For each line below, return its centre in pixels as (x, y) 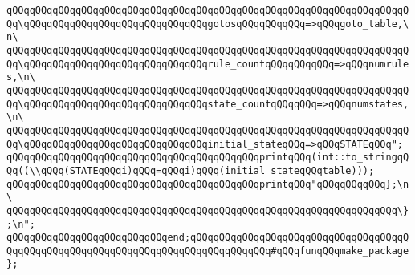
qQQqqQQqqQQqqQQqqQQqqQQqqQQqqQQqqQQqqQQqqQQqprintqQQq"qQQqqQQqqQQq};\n (208, 184)
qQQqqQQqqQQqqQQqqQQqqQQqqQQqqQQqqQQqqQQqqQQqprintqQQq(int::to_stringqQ (208, 158)
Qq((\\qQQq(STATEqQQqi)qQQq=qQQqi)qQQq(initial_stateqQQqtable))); (191, 170)
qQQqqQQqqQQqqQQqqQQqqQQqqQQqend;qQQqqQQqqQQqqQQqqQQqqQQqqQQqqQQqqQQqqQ (208, 238)
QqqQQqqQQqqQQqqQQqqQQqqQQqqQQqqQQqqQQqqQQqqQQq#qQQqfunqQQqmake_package (208, 251)
